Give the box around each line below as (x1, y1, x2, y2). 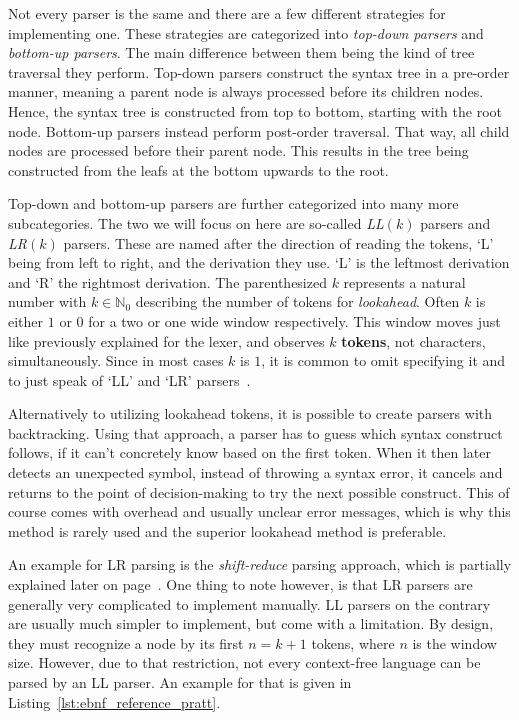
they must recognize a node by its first (8, 632, 244, 653)
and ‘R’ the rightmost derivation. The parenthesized (8, 271, 327, 292)
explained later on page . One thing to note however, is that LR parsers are (8, 574, 473, 595)
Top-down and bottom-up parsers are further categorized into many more (8, 193, 459, 214)
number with (8, 291, 87, 312)
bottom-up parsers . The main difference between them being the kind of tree (8, 42, 475, 63)
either (8, 310, 44, 331)
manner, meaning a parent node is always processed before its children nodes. (8, 81, 484, 102)
